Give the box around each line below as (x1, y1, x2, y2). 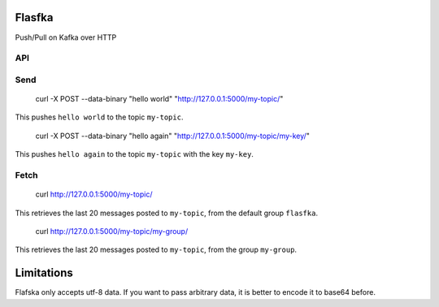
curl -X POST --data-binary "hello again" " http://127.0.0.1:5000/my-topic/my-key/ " (35, 131, 311, 141)
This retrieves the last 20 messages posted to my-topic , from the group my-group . (15, 244, 297, 255)
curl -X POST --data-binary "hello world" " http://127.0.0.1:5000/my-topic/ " (35, 94, 284, 104)
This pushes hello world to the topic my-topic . (15, 112, 184, 122)
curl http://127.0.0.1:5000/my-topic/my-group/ (35, 226, 189, 236)
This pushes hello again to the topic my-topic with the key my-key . (15, 149, 254, 159)
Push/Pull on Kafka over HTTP (15, 32, 117, 42)
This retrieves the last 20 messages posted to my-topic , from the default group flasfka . (15, 208, 319, 218)
